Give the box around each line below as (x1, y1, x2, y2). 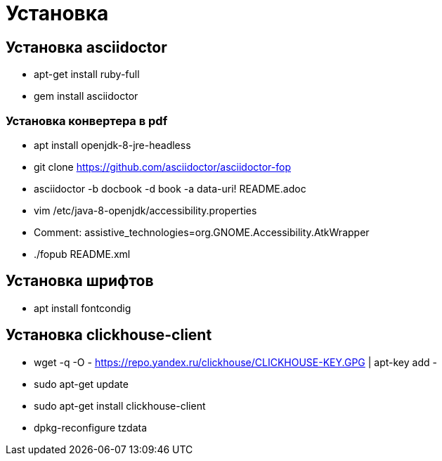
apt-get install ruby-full (34, 68, 140, 81)
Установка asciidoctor (6, 38, 167, 56)
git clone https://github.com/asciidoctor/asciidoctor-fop (34, 160, 292, 173)
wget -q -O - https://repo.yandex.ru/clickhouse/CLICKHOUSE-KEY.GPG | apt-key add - (34, 356, 437, 368)
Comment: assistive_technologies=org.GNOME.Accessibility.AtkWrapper (34, 226, 370, 238)
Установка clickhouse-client (6, 326, 212, 344)
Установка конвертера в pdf (6, 113, 168, 128)
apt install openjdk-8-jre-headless (34, 138, 191, 151)
